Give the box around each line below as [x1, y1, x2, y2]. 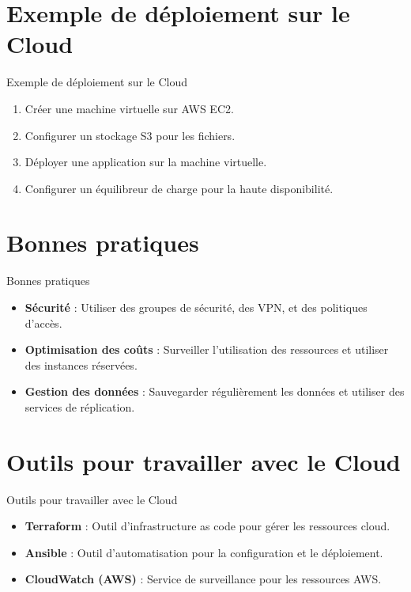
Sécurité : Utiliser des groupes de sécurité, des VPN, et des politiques [25, 299, 368, 315]
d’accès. [25, 314, 62, 331]
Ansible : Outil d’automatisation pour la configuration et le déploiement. [25, 544, 383, 560]
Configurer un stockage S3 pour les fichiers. [25, 127, 236, 143]
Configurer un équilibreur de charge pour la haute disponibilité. [25, 180, 334, 196]
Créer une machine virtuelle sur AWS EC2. [25, 100, 234, 116]
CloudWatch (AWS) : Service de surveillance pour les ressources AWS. [25, 571, 382, 587]
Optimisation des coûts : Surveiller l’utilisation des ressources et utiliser [25, 341, 389, 358]
